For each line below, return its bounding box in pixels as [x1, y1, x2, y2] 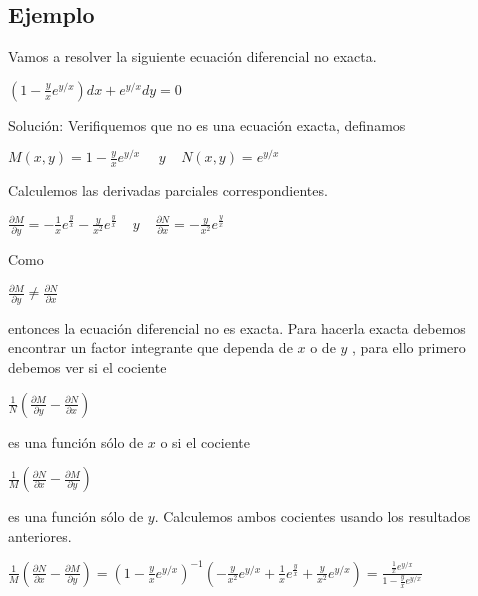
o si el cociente [160, 431, 250, 452]
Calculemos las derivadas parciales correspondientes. [8, 180, 328, 201]
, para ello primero [352, 337, 466, 358]
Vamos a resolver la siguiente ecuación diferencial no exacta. [8, 46, 377, 67]
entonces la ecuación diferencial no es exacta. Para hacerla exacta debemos [8, 317, 466, 338]
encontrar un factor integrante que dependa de [8, 337, 293, 358]
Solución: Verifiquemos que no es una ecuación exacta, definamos [8, 114, 406, 135]
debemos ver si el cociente [8, 356, 167, 377]
